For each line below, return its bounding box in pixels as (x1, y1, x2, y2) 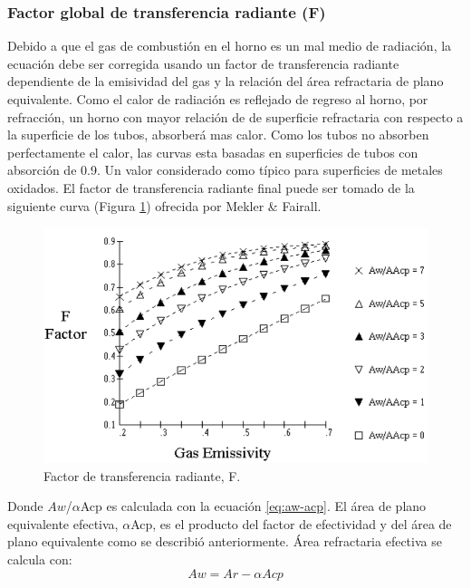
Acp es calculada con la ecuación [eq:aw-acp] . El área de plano (80, 496, 427, 516)
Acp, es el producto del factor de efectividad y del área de (130, 514, 452, 533)
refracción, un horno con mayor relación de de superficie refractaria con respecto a (7, 107, 464, 126)
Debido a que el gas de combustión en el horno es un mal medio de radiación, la (7, 36, 452, 55)
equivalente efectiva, (7, 514, 119, 533)
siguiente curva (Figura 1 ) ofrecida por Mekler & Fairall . (7, 196, 322, 215)
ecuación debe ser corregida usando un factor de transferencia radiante (7, 53, 399, 72)
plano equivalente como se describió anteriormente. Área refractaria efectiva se (7, 532, 442, 551)
